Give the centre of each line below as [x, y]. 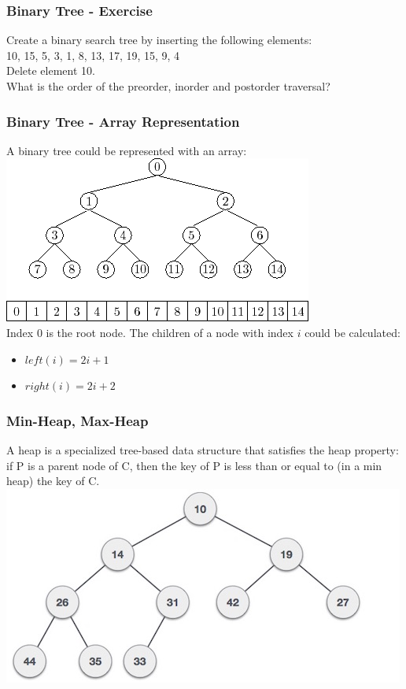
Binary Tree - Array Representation [123, 121]
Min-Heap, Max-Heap [78, 420]
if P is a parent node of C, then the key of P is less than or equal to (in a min [194, 465]
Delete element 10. [51, 70]
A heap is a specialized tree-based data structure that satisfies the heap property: [203, 450]
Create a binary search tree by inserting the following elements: [159, 40]
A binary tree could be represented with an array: [127, 150]
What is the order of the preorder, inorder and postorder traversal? [168, 86]
